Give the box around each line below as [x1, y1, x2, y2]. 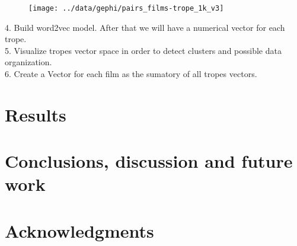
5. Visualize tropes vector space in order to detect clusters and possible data [5, 44, 282, 56]
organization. [5, 56, 52, 68]
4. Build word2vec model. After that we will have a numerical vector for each [5, 21, 285, 33]
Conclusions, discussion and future [5, 149, 293, 173]
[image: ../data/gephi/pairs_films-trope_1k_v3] [28, 4, 224, 12]
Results [5, 102, 66, 126]
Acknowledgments [5, 218, 154, 242]
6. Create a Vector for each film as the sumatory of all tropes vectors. [5, 68, 257, 80]
